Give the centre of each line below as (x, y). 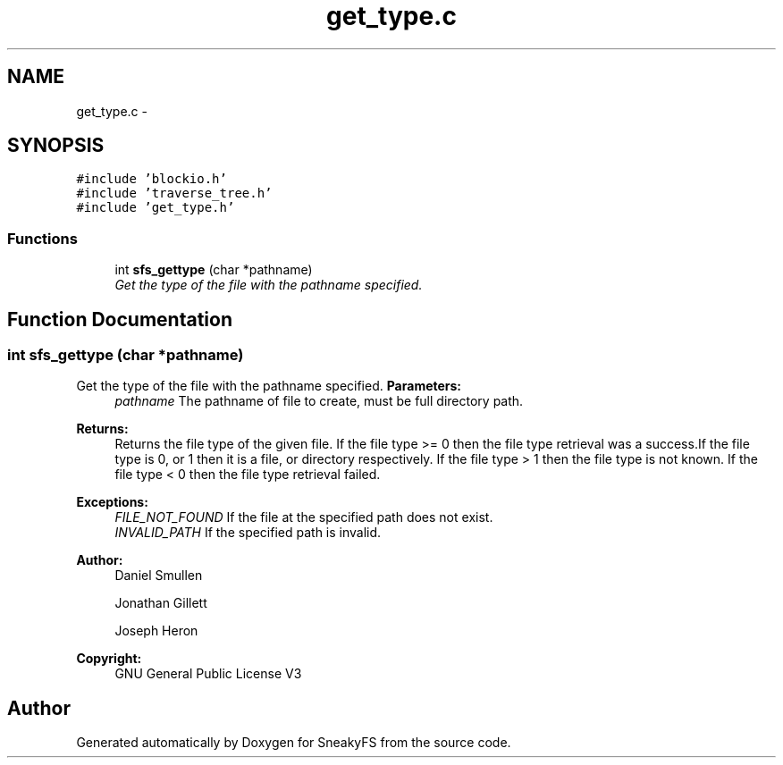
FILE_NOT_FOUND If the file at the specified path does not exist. (304, 517)
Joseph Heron (156, 631)
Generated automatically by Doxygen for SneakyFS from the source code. (294, 743)
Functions (42, 238)
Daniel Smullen (159, 576)
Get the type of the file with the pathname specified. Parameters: (269, 386)
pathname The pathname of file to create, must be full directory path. (319, 401)
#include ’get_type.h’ (156, 208)
